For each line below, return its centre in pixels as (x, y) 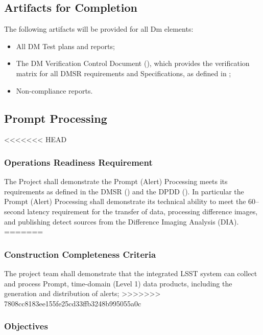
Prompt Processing (56, 118)
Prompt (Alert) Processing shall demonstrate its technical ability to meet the (125, 201)
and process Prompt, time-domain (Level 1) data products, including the (118, 283)
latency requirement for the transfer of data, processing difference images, (142, 211)
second (15, 211)
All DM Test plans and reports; (65, 46)
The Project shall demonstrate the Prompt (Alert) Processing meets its (116, 181)
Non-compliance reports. (54, 90)
